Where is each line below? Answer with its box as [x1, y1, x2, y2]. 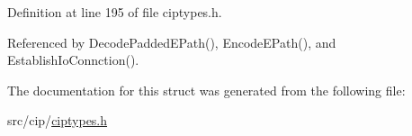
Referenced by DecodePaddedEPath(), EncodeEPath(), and [7, 32, 336, 51]
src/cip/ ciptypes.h [7, 111, 108, 130]
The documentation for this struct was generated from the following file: [7, 80, 406, 99]
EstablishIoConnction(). [7, 50, 139, 69]
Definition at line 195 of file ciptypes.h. [7, 3, 222, 21]
